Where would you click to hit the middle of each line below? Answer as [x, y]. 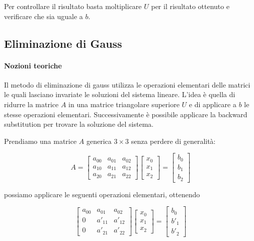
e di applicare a [213, 104]
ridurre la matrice [31, 104]
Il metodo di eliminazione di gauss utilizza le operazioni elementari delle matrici [127, 84]
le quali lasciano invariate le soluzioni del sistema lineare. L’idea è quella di [120, 94]
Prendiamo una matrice [40, 141]
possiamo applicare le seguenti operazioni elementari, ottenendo [102, 194]
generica [99, 141]
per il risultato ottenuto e [190, 6]
